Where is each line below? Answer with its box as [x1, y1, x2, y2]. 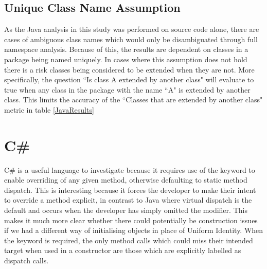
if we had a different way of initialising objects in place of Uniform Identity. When [4, 225, 263, 236]
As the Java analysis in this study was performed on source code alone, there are [4, 24, 259, 34]
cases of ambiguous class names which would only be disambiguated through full [4, 33, 258, 44]
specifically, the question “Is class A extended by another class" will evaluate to [4, 74, 254, 85]
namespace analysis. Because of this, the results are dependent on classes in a [4, 44, 248, 55]
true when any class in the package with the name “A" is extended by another [4, 84, 251, 95]
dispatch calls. [4, 255, 49, 266]
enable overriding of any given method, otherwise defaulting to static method [4, 174, 247, 185]
